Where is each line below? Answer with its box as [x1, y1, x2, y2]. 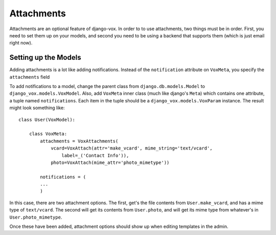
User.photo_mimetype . [9, 214, 62, 220]
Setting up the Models [9, 53, 81, 62]
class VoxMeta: [29, 131, 67, 137]
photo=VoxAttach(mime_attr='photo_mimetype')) [51, 159, 170, 165]
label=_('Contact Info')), [61, 153, 129, 158]
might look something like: [9, 105, 65, 111]
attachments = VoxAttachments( [40, 138, 119, 144]
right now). [9, 40, 33, 46]
